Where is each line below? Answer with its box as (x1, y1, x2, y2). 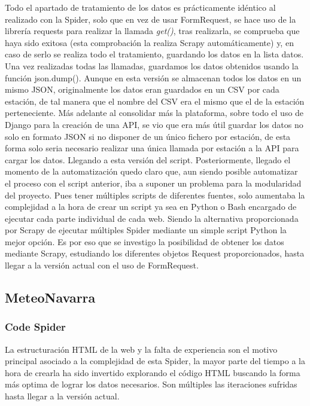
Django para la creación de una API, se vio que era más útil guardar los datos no (5, 118, 303, 130)
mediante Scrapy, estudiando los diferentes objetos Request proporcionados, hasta (5, 247, 305, 260)
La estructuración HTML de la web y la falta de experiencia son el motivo (5, 343, 278, 355)
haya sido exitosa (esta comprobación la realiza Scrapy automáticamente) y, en (5, 36, 294, 48)
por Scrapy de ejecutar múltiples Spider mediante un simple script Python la (5, 224, 287, 236)
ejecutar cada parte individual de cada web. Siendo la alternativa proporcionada (5, 212, 299, 224)
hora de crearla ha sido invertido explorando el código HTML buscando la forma (5, 366, 300, 378)
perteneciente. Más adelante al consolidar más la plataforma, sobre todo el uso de (5, 106, 304, 119)
